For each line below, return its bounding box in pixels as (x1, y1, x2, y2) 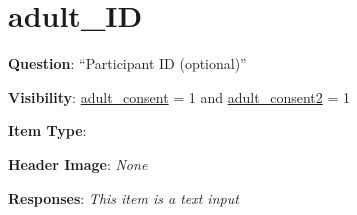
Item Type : (8, 120, 87, 141)
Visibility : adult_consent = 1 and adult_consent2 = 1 (8, 86, 350, 107)
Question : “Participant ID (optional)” (8, 53, 247, 74)
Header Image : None (8, 153, 148, 174)
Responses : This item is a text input (8, 187, 239, 208)
